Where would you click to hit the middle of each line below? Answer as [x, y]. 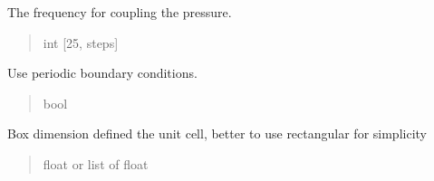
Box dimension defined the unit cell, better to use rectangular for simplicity [217, 133]
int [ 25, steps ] [81, 42]
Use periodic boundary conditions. [102, 73]
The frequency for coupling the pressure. [120, 12]
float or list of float [96, 163]
